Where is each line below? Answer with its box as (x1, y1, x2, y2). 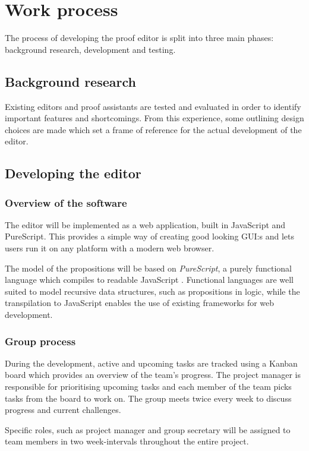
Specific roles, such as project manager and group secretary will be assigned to (5, 423, 291, 436)
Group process (5, 333, 76, 348)
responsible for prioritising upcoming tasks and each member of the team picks (5, 380, 292, 393)
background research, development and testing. (5, 43, 176, 55)
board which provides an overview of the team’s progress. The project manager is (5, 368, 301, 381)
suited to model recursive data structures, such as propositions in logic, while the (5, 285, 300, 297)
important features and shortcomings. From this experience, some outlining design (5, 112, 304, 124)
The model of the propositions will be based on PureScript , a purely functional (5, 261, 292, 274)
